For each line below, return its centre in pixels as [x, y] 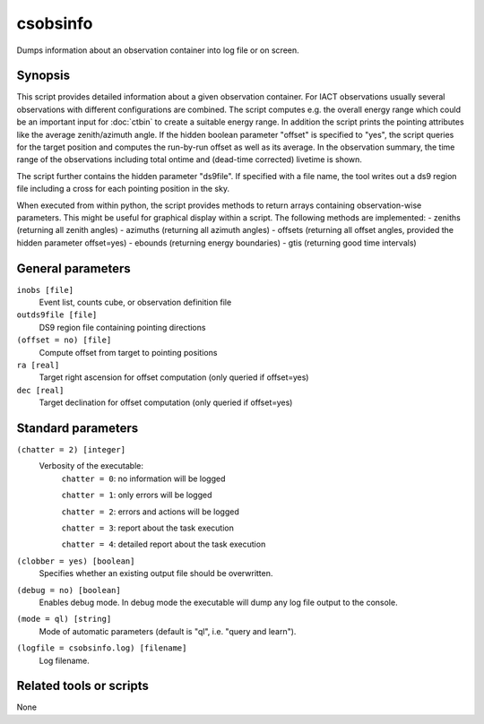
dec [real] [40, 390]
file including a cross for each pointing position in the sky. [123, 189]
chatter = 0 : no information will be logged [143, 478]
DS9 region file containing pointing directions [122, 327]
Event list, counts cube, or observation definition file [135, 302]
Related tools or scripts [83, 686]
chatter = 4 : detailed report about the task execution [164, 544]
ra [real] [38, 365]
